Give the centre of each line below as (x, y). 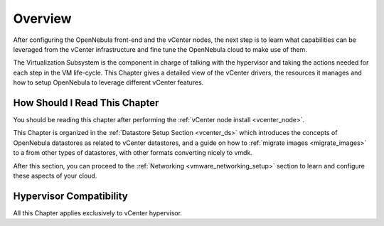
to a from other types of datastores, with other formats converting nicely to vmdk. (133, 153)
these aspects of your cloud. (55, 176)
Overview (42, 18)
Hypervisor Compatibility (70, 196)
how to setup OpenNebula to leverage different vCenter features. (108, 82)
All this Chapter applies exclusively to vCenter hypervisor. (98, 212)
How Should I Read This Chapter (86, 103)
